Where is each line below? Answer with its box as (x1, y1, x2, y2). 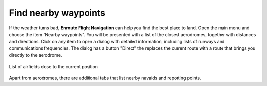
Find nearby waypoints (9, 7, 106, 18)
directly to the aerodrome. (9, 52, 62, 58)
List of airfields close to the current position (9, 63, 98, 69)
